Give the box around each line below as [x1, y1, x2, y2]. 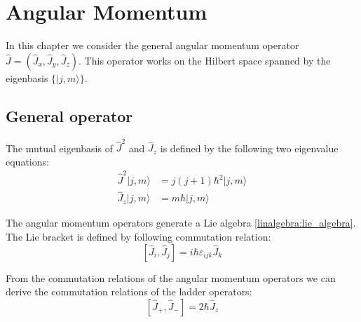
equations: [6, 154, 49, 168]
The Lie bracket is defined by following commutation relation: [6, 229, 271, 244]
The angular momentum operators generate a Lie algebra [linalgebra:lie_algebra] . [6, 215, 356, 230]
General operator [6, 105, 133, 126]
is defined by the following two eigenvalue [160, 140, 339, 155]
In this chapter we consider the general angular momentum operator [6, 38, 299, 53]
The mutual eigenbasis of [6, 140, 113, 155]
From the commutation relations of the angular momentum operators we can [6, 270, 336, 285]
